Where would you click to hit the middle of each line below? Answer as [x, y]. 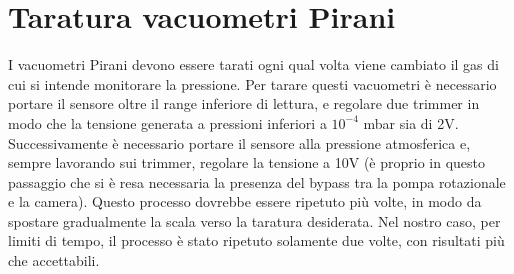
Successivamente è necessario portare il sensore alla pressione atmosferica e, [239, 142]
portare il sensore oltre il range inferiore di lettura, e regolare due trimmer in [244, 103]
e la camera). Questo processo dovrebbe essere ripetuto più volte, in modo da [245, 201]
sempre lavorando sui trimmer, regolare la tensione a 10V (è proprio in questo [246, 162]
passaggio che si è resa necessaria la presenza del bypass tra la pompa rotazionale [257, 181]
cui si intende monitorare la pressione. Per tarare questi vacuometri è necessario [252, 83]
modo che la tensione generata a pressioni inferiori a [167, 122]
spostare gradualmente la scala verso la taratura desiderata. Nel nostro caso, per [254, 220]
